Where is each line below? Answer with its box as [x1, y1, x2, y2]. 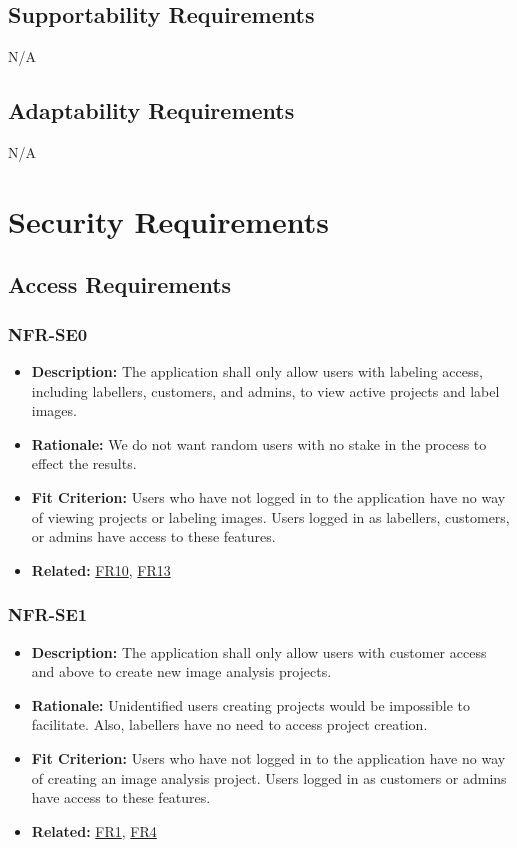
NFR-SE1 [8, 602, 88, 627]
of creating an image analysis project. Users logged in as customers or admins [31, 767, 507, 788]
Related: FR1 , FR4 [31, 820, 157, 841]
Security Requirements [8, 200, 329, 241]
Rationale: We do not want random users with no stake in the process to [31, 433, 487, 454]
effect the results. [31, 453, 137, 474]
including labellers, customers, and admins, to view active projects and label [31, 380, 500, 401]
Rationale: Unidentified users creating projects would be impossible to [31, 694, 471, 715]
